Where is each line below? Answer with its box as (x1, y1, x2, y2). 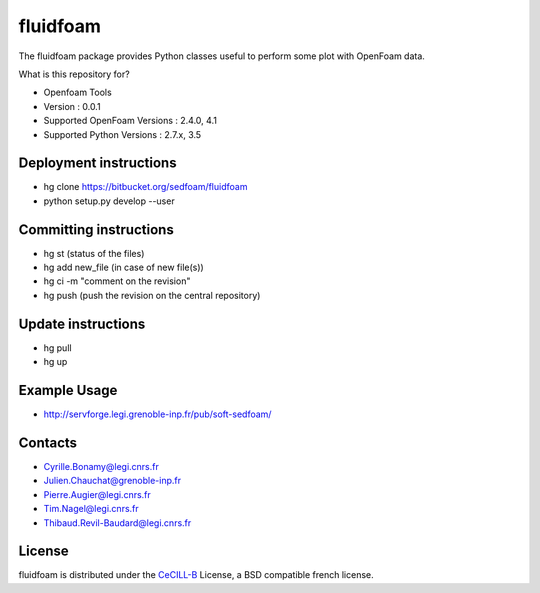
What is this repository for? (18, 68, 130, 80)
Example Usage (18, 381, 118, 399)
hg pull (43, 341, 72, 354)
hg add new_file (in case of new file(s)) (43, 261, 204, 274)
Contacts (18, 434, 78, 451)
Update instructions (18, 315, 146, 332)
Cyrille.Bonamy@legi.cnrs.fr (43, 460, 159, 472)
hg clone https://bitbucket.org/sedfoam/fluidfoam (43, 181, 248, 193)
